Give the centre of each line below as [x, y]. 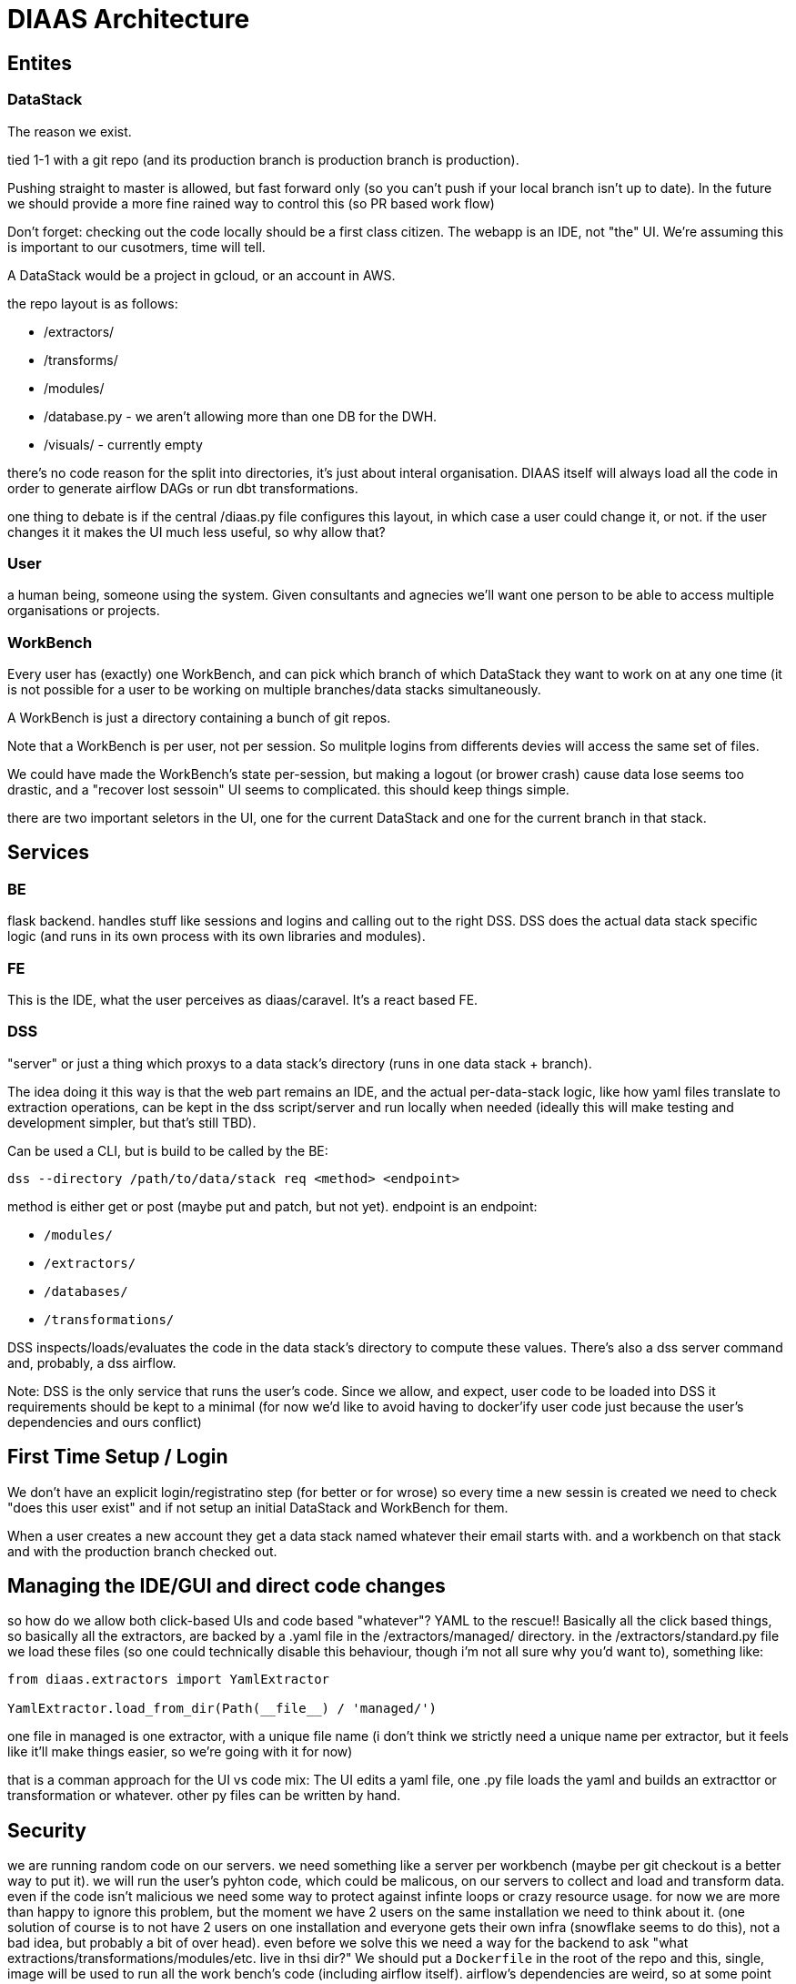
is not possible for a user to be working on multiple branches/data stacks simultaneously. [274, 690]
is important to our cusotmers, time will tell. [136, 247]
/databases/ [86, 1291]
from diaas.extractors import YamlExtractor [169, 1680]
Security [47, 1830]
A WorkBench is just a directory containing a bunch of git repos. [199, 718]
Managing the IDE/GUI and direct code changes [227, 1586]
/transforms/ [81, 359]
